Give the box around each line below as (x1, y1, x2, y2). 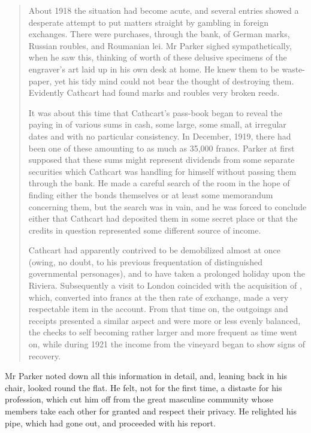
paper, (28, 74, 52, 87)
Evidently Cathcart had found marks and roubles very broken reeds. (28, 86, 280, 99)
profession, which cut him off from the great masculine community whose (5, 393, 273, 405)
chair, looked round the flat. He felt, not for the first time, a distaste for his (5, 381, 282, 393)
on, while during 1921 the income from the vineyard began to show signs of (28, 338, 305, 350)
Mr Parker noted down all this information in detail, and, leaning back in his (5, 370, 288, 382)
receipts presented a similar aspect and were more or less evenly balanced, (28, 314, 301, 326)
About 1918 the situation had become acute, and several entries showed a (28, 4, 299, 16)
